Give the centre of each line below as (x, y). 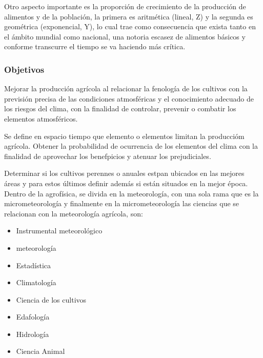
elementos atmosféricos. (41, 118)
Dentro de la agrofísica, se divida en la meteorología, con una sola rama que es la (131, 193)
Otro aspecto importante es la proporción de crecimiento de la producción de (125, 6)
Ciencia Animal (41, 351)
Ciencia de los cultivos (51, 299)
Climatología (36, 282)
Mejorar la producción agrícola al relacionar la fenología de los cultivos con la (126, 88)
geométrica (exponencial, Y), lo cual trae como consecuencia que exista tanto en (130, 26)
